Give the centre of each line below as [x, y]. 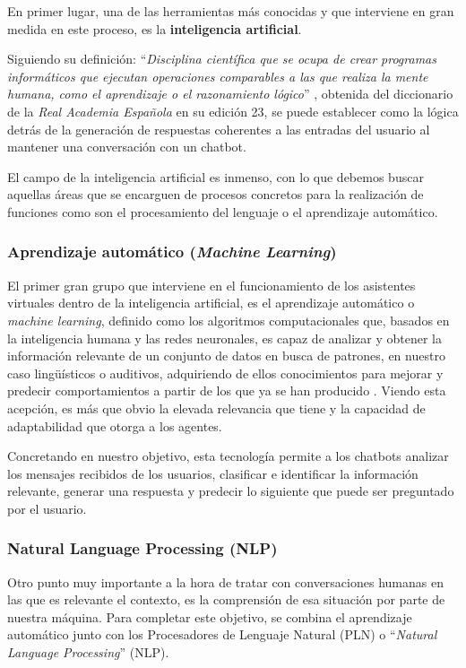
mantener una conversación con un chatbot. [127, 147]
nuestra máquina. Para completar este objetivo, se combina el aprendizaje [210, 616]
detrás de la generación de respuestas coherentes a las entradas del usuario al [219, 129]
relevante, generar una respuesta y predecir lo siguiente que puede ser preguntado [231, 491]
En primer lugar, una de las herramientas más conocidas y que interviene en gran [231, 11]
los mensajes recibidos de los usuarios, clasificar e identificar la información [213, 473]
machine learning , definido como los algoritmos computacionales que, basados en [229, 320]
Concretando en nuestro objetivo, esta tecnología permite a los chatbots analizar [228, 456]
